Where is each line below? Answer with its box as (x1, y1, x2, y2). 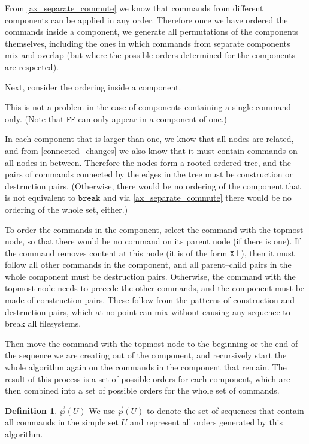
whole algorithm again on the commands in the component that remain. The (5, 361, 287, 373)
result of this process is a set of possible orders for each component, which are (5, 372, 290, 385)
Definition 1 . (5, 404, 57, 416)
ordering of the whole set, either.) (5, 203, 128, 215)
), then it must (241, 246, 295, 259)
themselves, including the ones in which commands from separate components (5, 37, 290, 49)
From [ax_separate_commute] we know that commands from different (5, 2, 263, 14)
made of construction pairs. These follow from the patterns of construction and (5, 294, 295, 306)
